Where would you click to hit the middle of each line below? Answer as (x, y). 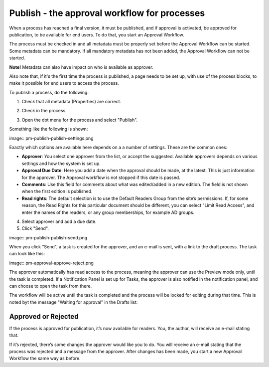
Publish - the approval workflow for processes (107, 13)
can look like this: (27, 254)
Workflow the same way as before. (45, 359)
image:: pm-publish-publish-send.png (48, 237)
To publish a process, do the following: (49, 92)
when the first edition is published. (57, 191)
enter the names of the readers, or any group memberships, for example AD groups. (108, 212)
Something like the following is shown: (49, 129)
